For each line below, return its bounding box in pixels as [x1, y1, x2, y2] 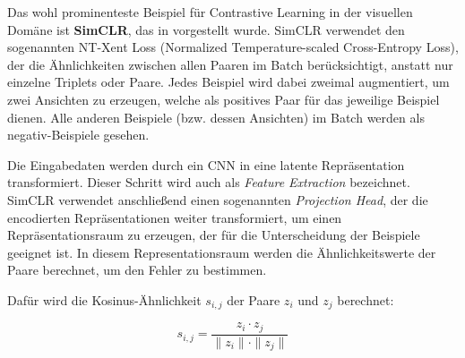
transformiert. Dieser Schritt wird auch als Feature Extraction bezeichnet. [7, 173, 410, 192]
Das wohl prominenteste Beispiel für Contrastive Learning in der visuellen [7, 3, 413, 21]
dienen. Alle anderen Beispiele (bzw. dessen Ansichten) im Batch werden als [7, 107, 425, 126]
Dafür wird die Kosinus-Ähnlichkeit [7, 290, 202, 309]
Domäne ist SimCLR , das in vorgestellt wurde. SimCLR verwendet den [7, 20, 405, 38]
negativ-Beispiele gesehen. [7, 125, 150, 144]
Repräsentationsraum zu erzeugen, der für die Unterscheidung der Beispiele [7, 226, 420, 244]
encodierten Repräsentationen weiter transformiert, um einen [7, 208, 342, 226]
